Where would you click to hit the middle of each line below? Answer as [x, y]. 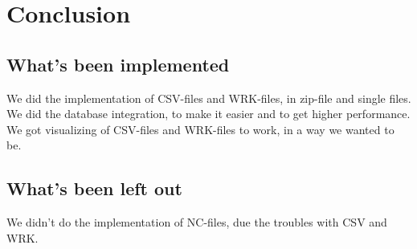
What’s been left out [94, 188]
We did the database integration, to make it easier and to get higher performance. [208, 114]
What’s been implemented [118, 64]
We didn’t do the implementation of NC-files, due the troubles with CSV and [197, 222]
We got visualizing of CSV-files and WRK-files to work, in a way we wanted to [200, 129]
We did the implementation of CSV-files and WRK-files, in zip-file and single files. [209, 98]
